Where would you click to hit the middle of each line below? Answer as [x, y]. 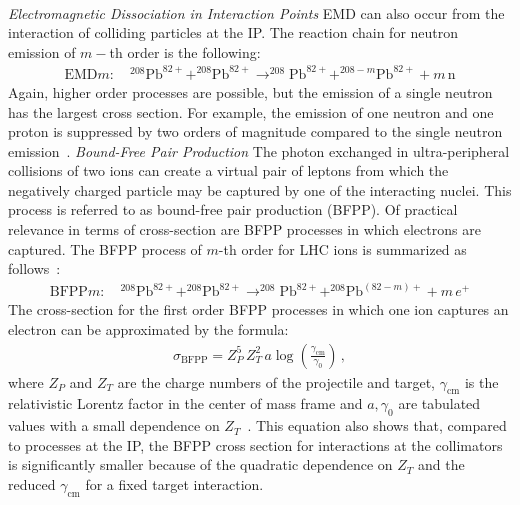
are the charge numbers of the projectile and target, [276, 381]
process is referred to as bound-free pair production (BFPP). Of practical [233, 209]
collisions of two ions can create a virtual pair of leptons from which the [228, 170]
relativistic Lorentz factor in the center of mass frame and [185, 403]
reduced [32, 483]
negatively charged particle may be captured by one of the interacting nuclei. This [260, 189]
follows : [34, 268]
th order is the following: [185, 51]
